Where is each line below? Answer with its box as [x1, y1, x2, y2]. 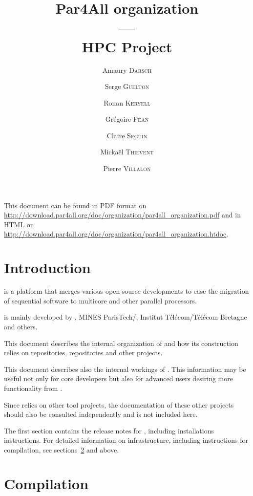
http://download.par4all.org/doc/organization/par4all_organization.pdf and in [4, 210, 241, 220]
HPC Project [82, 36, 172, 56]
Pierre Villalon [103, 163, 151, 173]
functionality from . [4, 383, 63, 393]
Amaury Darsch [102, 65, 152, 75]
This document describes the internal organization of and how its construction [4, 338, 238, 348]
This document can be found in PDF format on [4, 200, 147, 210]
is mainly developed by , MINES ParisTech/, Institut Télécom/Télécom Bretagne [4, 312, 247, 322]
